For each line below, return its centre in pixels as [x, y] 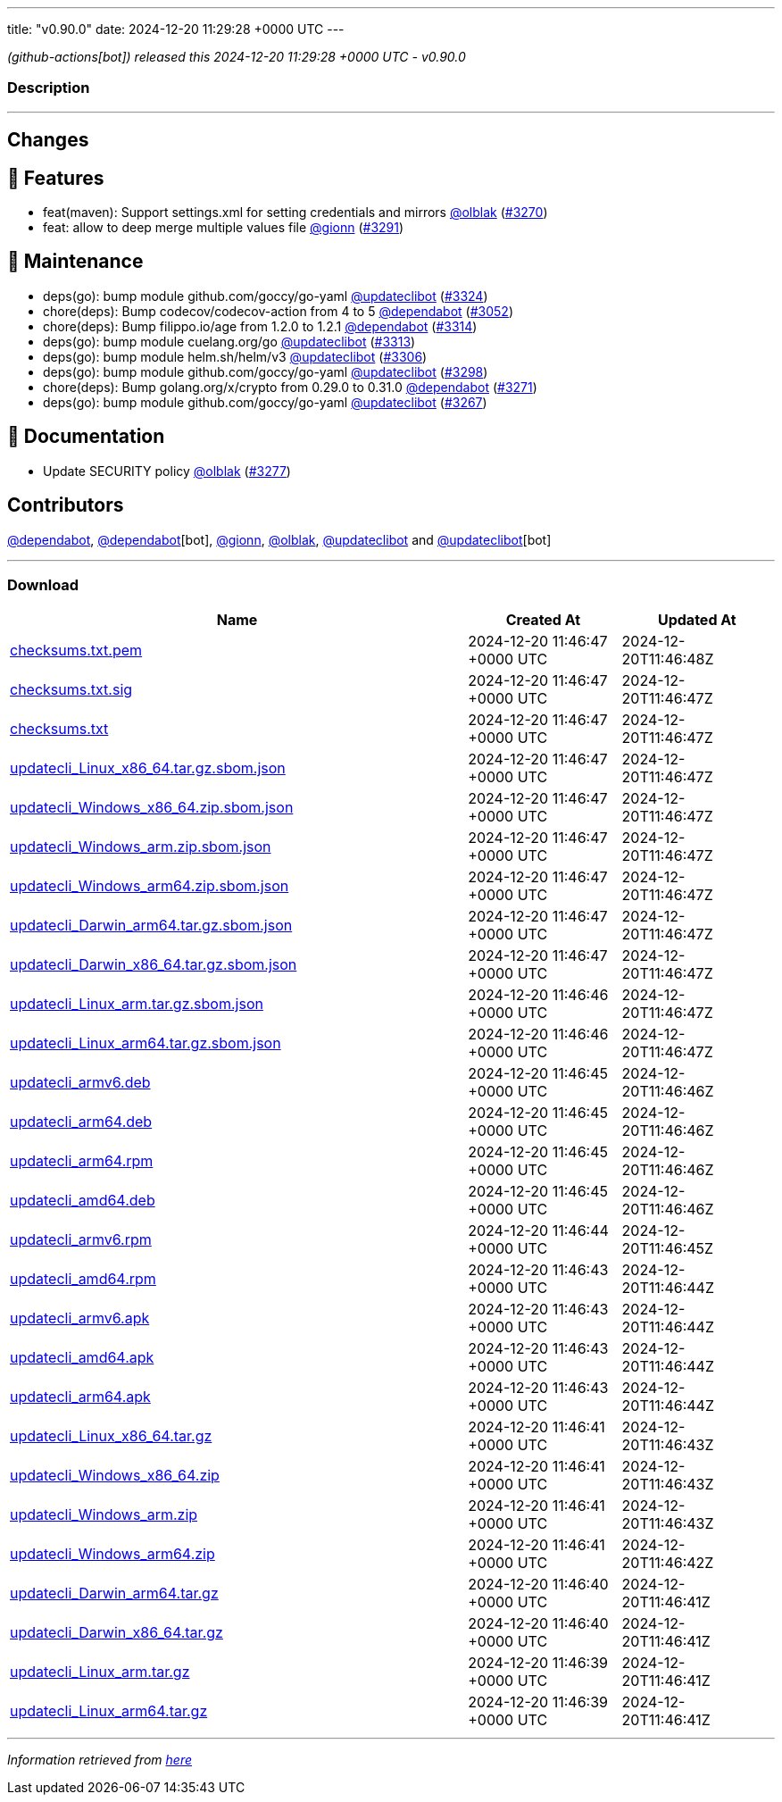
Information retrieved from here [100, 1760]
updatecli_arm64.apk [80, 1397]
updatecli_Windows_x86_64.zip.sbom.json [152, 808]
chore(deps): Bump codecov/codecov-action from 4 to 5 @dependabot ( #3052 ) [279, 311]
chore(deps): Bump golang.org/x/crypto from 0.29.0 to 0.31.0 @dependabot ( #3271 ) [290, 387]
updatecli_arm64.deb [81, 1122]
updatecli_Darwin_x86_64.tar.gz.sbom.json [154, 965]
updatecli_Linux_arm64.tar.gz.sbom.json [146, 1043]
